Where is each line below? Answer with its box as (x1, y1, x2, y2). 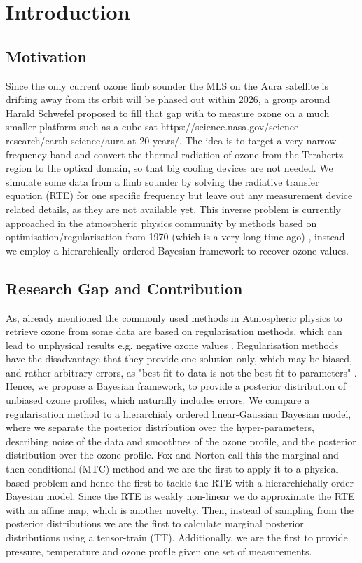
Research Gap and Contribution (6, 277, 243, 299)
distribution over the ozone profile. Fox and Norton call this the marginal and (6, 447, 339, 462)
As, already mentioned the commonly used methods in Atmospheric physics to (6, 310, 342, 325)
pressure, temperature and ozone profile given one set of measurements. (6, 543, 312, 558)
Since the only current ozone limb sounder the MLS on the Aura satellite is (6, 78, 329, 93)
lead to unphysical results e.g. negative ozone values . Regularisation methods (6, 337, 339, 352)
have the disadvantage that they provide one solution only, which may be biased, (6, 351, 352, 366)
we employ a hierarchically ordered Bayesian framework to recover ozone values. (6, 243, 349, 257)
